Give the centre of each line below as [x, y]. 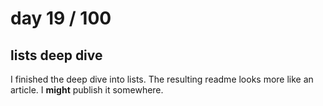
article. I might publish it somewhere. [87, 90]
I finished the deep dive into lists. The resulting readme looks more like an [162, 79]
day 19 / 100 [61, 18]
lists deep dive [56, 55]
